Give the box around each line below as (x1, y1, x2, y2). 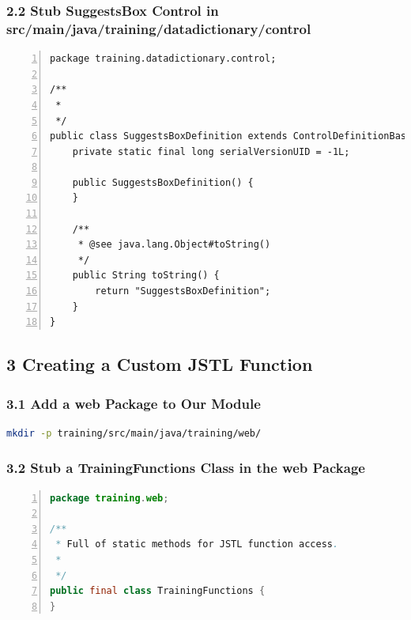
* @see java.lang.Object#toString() (77, 239, 271, 251)
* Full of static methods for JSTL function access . (55, 539, 339, 550)
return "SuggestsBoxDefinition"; (95, 285, 271, 297)
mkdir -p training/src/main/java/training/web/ (6, 427, 262, 439)
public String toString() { (72, 270, 220, 282)
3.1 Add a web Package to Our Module (6, 393, 261, 413)
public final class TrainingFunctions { (50, 585, 266, 597)
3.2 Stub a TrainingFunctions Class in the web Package (6, 458, 365, 478)
